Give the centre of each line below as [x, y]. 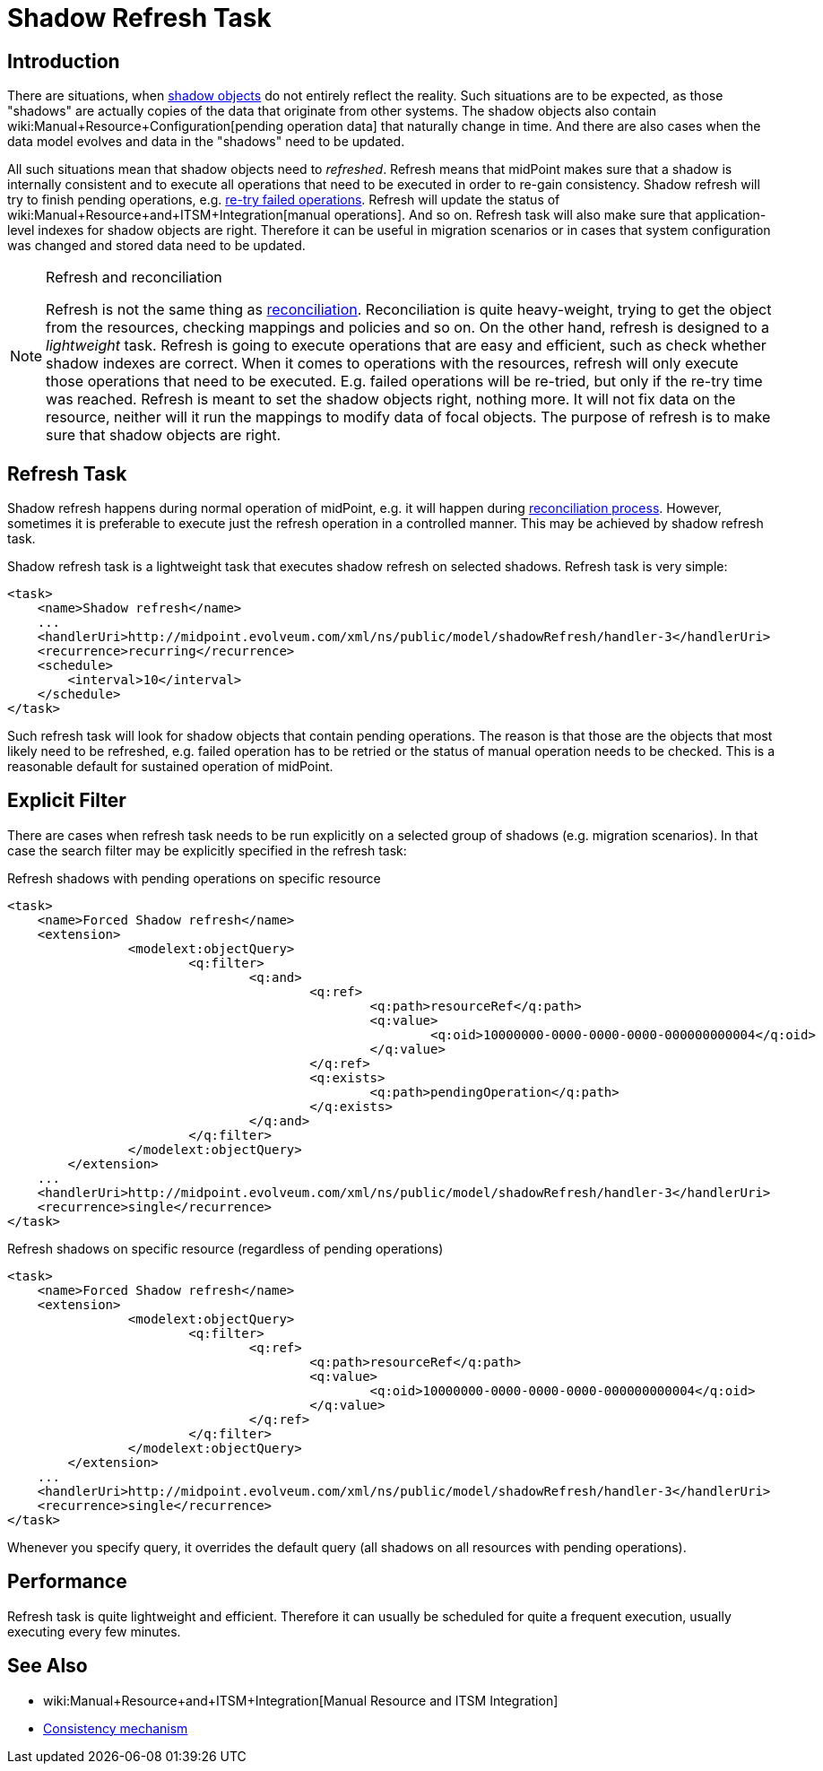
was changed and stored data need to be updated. [156, 246]
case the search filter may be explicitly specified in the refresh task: [207, 850]
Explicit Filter [67, 801]
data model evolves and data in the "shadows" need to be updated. [206, 142]
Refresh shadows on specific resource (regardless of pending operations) [225, 1248]
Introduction [64, 61]
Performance [67, 1582]
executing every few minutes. [94, 1631]
